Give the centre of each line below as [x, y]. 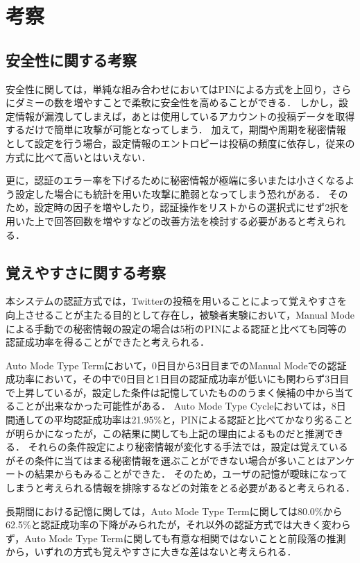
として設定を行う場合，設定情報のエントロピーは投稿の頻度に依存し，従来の [180, 143]
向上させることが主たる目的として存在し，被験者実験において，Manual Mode [180, 314]
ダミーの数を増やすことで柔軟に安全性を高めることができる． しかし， [177, 102]
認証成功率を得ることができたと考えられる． [108, 342]
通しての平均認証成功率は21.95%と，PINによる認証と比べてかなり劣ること [184, 420]
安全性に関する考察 [71, 59]
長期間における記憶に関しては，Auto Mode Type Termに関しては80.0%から [174, 511]
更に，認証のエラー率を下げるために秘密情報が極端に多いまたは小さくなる [175, 180]
